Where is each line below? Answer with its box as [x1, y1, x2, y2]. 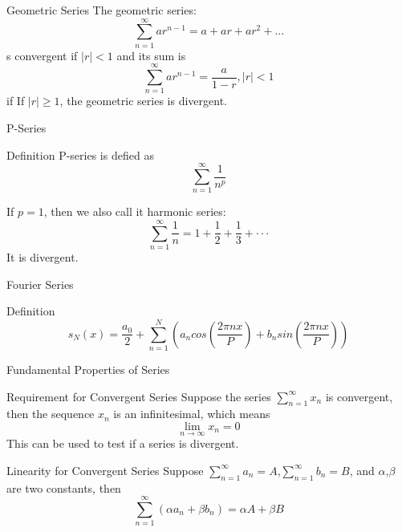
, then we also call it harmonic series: [43, 203, 226, 220]
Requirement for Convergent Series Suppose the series [6, 388, 271, 404]
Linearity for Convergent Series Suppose [6, 461, 204, 478]
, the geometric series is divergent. [59, 92, 227, 109]
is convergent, [325, 388, 393, 404]
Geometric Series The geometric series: [6, 2, 197, 18]
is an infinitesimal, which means [113, 405, 270, 422]
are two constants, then [6, 479, 121, 496]
